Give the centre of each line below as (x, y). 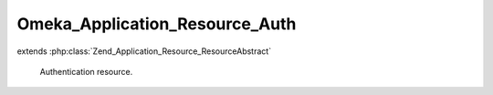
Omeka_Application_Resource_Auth (157, 24)
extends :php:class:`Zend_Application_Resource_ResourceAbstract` (144, 51)
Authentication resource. (86, 71)
